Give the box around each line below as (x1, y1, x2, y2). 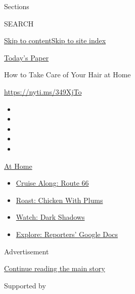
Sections (4, 1, 29, 11)
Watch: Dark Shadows (16, 212, 85, 222)
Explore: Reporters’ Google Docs (16, 228, 118, 239)
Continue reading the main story (4, 263, 105, 274)
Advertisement (4, 246, 49, 256)
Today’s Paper (4, 52, 49, 63)
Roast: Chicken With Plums (16, 194, 103, 205)
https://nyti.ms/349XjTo (4, 86, 82, 97)
